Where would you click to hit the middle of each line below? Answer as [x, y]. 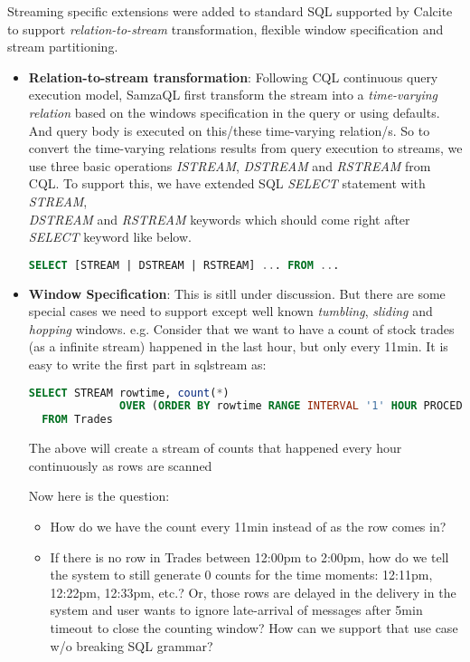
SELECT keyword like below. [110, 237]
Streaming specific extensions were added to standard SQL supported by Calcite [230, 11]
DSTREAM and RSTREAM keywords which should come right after [219, 219]
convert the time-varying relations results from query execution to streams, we [245, 148]
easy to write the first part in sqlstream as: [147, 364]
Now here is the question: [99, 496]
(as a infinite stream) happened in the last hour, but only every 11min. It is [238, 346]
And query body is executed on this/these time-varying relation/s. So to [229, 130]
